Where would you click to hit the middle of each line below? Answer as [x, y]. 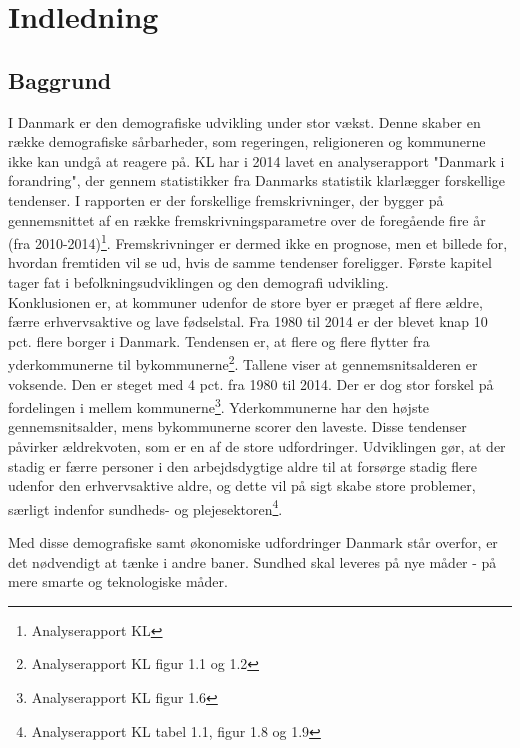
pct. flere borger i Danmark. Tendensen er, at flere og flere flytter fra [219, 340]
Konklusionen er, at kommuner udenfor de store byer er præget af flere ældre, [245, 301]
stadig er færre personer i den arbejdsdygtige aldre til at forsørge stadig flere [243, 465]
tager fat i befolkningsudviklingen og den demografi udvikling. [198, 281]
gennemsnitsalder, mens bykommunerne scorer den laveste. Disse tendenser [237, 426]
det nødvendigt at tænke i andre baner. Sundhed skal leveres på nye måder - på [252, 561]
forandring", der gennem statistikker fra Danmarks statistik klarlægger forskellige [257, 180]
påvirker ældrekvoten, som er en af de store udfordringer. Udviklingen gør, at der [257, 446]
